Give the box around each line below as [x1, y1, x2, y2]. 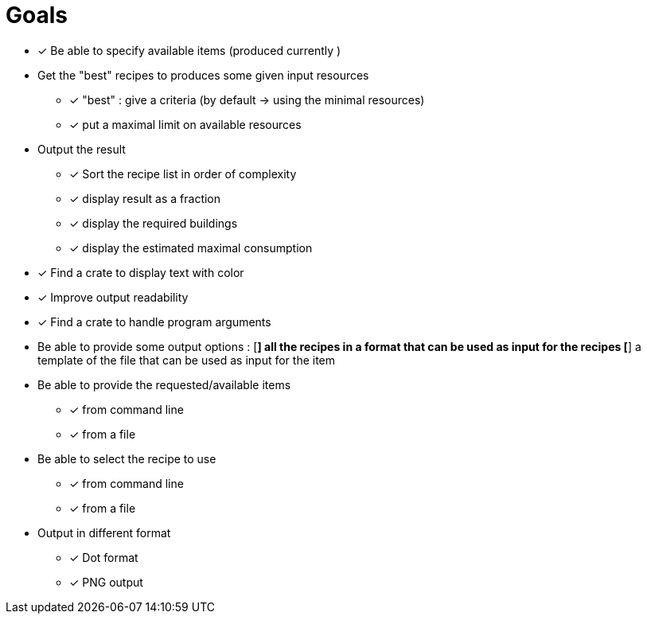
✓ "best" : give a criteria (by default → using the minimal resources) [69, 92, 425, 107]
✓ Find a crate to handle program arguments [37, 314, 271, 329]
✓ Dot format [69, 550, 138, 564]
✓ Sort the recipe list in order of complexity [69, 166, 297, 181]
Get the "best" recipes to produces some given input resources [37, 68, 369, 82]
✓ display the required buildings [69, 216, 238, 230]
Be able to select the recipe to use [37, 451, 216, 466]
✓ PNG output [69, 575, 143, 589]
